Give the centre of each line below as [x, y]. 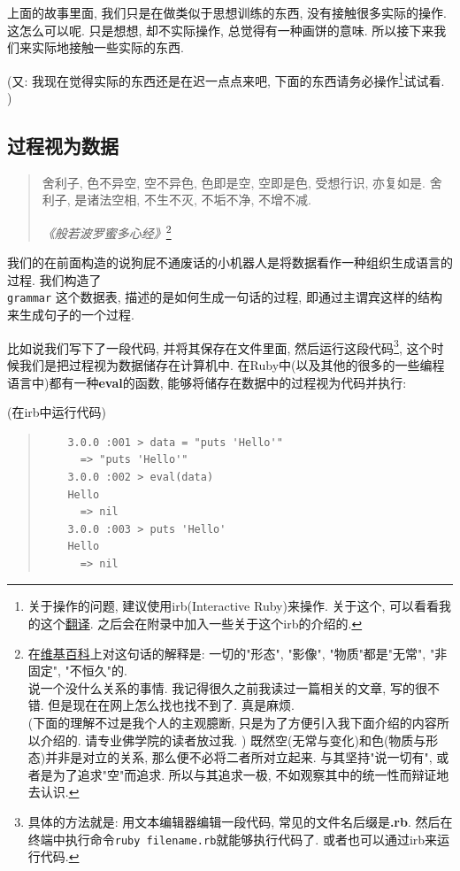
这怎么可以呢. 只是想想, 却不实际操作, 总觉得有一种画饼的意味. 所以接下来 [221, 30]
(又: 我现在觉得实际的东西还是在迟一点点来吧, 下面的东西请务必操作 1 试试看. [226, 79]
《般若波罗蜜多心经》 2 [107, 231]
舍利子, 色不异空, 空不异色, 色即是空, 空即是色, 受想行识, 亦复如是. [234, 182]
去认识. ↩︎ [54, 792]
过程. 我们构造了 [54, 279]
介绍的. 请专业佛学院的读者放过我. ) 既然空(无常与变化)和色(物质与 [233, 740]
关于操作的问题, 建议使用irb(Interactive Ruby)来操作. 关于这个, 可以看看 [234, 606]
